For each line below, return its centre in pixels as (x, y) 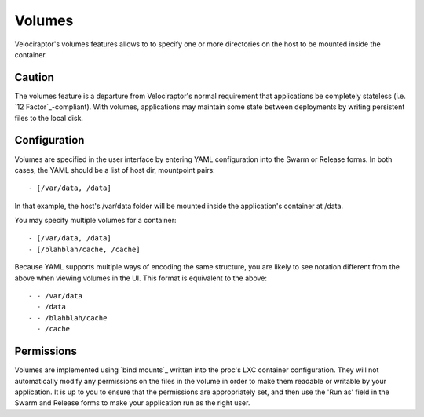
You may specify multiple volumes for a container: (95, 221)
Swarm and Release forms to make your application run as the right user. (132, 403)
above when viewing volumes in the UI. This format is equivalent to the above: (141, 278)
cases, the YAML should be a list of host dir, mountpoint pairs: (115, 170)
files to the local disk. (49, 118)
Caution (35, 77)
